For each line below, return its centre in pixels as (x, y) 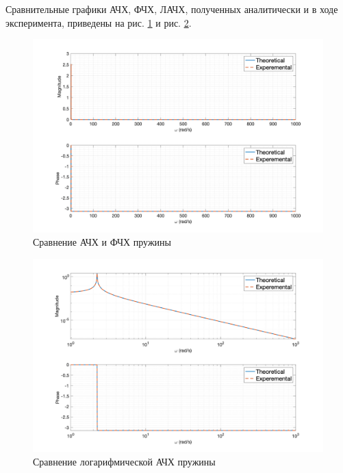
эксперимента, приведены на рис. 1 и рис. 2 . (99, 22)
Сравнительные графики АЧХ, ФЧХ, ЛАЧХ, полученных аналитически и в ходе (172, 9)
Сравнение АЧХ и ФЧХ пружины (102, 242)
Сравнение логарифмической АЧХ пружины (124, 461)
